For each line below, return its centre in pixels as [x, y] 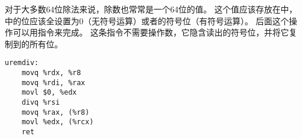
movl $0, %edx [49, 93]
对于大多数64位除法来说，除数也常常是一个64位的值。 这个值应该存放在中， [151, 9]
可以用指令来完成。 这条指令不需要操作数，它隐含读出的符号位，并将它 [151, 32]
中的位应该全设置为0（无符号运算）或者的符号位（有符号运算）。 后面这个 [147, 20]
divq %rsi [41, 102]
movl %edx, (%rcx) [58, 122]
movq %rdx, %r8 [51, 73]
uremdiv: [22, 63]
